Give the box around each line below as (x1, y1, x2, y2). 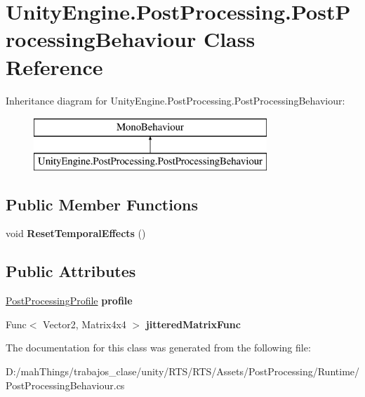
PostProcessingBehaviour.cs (6, 377, 125, 392)
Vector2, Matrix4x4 (43, 316, 126, 331)
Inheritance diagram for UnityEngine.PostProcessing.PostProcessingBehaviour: (6, 93, 345, 107)
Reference (6, 52, 103, 81)
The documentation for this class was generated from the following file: (6, 340, 311, 355)
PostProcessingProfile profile (6, 293, 133, 308)
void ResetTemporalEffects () (6, 226, 146, 241)
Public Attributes (6, 260, 136, 282)
